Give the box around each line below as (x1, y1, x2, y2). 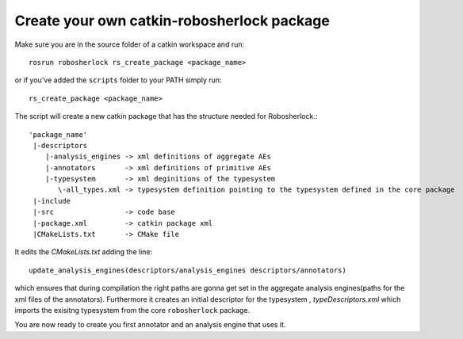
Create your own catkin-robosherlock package (14, 12, 331, 29)
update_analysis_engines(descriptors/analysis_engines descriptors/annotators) (29, 265, 346, 275)
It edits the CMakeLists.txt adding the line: (14, 247, 153, 257)
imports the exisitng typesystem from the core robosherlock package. (14, 305, 251, 314)
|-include (33, 196, 71, 205)
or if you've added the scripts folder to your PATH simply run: (14, 75, 222, 85)
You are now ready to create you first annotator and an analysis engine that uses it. (14, 320, 286, 329)
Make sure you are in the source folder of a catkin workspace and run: (14, 40, 245, 49)
